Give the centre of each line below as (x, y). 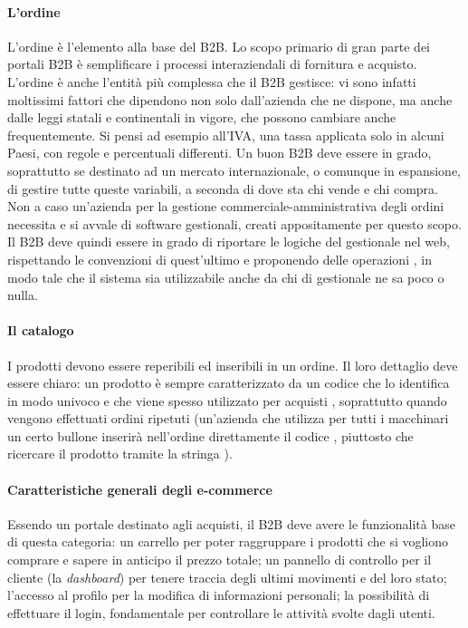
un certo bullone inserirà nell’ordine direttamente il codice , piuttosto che (210, 435)
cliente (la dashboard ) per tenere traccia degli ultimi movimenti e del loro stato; (227, 577)
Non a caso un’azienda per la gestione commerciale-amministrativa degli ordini (226, 206)
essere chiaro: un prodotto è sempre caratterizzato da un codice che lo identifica (229, 383)
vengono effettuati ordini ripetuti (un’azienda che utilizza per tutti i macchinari (228, 418)
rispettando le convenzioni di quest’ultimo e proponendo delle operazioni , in (220, 259)
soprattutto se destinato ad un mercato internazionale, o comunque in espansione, (234, 170)
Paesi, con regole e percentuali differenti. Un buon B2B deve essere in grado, (220, 153)
